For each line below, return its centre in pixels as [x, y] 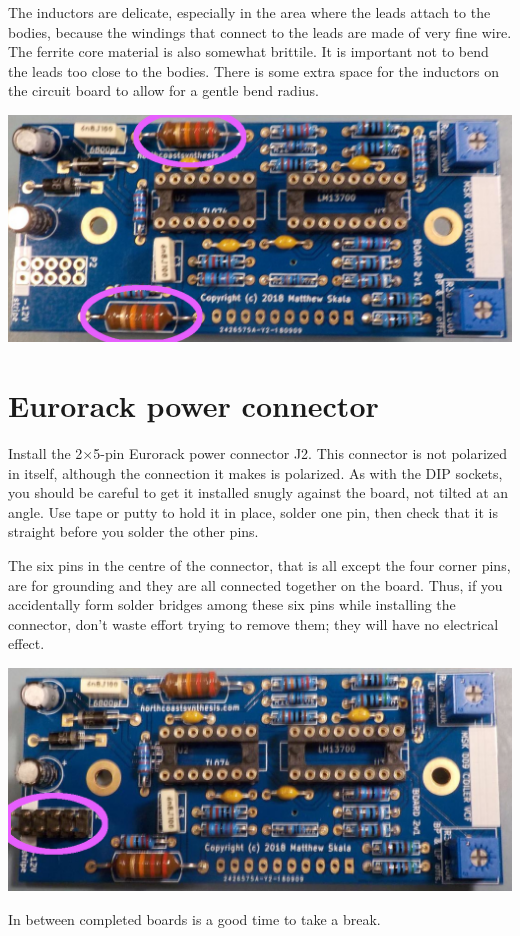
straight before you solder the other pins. [133, 531]
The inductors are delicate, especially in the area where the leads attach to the [249, 12]
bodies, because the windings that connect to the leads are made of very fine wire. [260, 31]
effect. [26, 643]
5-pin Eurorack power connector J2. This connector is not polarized [300, 453]
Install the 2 [45, 453]
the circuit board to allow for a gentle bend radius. [163, 90]
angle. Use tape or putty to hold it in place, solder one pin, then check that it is [253, 511]
